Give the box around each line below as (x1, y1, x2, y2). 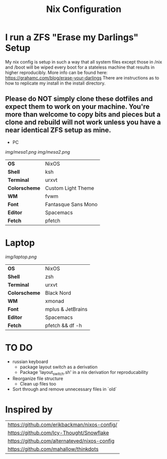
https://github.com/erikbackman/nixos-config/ (7, 421, 118, 428)
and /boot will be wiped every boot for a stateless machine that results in (5, 64, 155, 70)
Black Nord (45, 289, 71, 296)
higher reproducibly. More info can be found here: (5, 69, 108, 76)
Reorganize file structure (12, 375, 63, 381)
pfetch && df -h (45, 322, 82, 329)
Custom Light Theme (45, 184, 95, 191)
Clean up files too (19, 381, 56, 387)
